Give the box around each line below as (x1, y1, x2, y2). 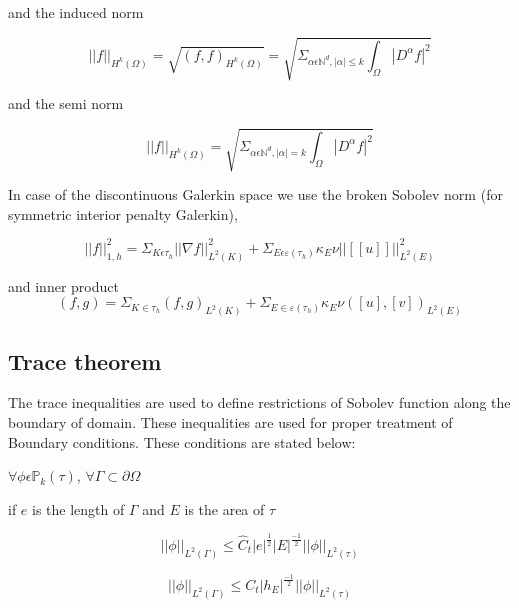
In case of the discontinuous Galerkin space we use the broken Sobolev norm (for (8, 184, 503, 205)
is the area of (184, 498, 265, 519)
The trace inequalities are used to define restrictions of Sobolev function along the (8, 392, 511, 413)
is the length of (32, 498, 125, 519)
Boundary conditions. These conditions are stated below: (8, 431, 356, 452)
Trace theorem (8, 345, 162, 376)
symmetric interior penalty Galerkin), (8, 203, 238, 224)
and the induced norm (8, 2, 144, 22)
